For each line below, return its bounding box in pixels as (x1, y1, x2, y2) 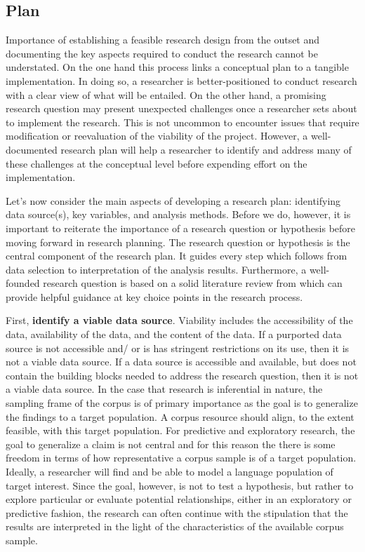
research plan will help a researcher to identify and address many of (60, 142, 352, 156)
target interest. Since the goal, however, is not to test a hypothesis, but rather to (6, 478, 354, 492)
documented (6, 142, 58, 156)
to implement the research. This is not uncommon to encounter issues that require (6, 114, 359, 129)
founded (6, 276, 40, 290)
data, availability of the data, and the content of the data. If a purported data (6, 327, 342, 342)
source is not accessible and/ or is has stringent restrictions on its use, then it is (6, 340, 350, 355)
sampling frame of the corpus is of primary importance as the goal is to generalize (6, 396, 358, 410)
